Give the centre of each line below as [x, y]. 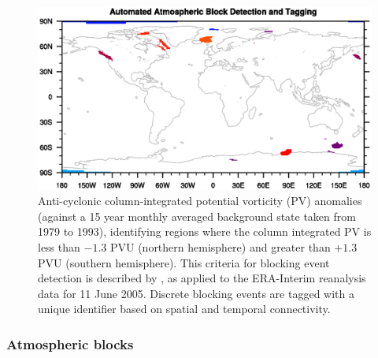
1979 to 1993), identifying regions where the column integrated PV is [205, 231]
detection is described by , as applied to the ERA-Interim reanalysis [202, 278]
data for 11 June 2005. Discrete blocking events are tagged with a [196, 293]
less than [59, 247]
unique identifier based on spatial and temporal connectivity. [184, 309]
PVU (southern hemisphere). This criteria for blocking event [184, 262]
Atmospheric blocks [70, 343]
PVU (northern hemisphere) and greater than [220, 247]
